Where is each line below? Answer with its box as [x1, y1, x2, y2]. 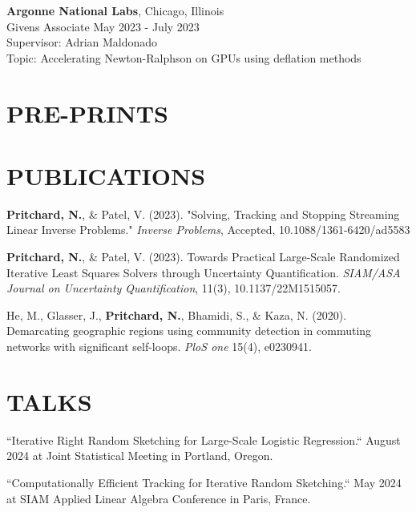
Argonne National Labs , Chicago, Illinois [6, 2, 224, 18]
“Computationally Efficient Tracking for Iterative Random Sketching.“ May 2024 [6, 474, 402, 490]
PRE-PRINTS [6, 96, 168, 129]
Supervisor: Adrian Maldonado [6, 34, 158, 50]
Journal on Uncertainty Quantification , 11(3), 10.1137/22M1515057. [6, 280, 341, 296]
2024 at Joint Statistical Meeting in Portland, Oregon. [6, 447, 273, 464]
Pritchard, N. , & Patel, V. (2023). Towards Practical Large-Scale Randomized [6, 248, 400, 265]
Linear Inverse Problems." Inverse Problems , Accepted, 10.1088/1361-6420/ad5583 [6, 221, 410, 238]
